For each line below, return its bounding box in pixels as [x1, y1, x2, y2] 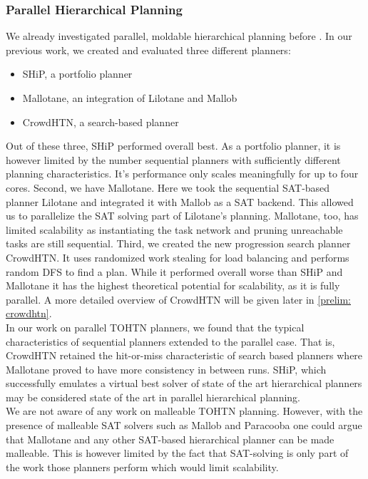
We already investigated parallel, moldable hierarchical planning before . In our [6, 29, 352, 43]
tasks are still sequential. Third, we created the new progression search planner [6, 236, 351, 251]
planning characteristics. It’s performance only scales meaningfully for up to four [6, 166, 359, 181]
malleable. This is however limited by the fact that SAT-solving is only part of [6, 445, 349, 460]
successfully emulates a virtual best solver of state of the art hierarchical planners [6, 376, 362, 391]
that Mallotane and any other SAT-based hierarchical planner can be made [6, 431, 334, 446]
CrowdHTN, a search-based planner [22, 114, 179, 129]
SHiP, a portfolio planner [22, 66, 133, 81]
